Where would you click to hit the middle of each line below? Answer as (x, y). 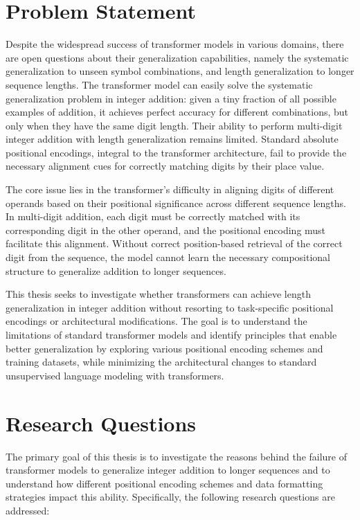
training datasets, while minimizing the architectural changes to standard (161, 362)
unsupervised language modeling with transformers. (115, 375)
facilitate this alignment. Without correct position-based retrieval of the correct (174, 243)
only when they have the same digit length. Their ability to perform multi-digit (174, 125)
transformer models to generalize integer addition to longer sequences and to (168, 470)
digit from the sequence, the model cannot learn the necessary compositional (168, 257)
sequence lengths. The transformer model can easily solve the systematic (159, 84)
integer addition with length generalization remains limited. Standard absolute (172, 139)
